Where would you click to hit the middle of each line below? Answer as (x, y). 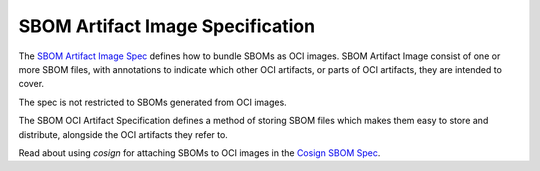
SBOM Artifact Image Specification (166, 26)
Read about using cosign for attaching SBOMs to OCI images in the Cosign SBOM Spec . (199, 152)
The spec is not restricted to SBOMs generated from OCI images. (152, 102)
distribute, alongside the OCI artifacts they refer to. (123, 134)
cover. (31, 84)
